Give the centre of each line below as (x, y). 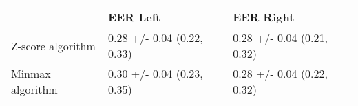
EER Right (264, 17)
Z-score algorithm (53, 45)
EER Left (135, 17)
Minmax (31, 73)
